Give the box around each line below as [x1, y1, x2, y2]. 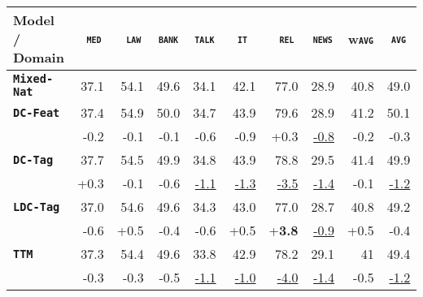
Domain [13, 48, 64, 67]
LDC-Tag [13, 200, 60, 213]
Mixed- [13, 72, 54, 85]
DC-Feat [13, 105, 60, 119]
